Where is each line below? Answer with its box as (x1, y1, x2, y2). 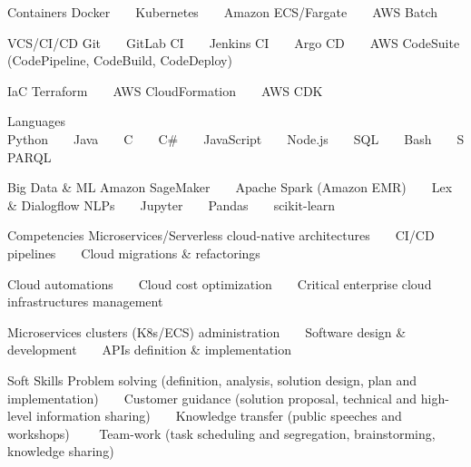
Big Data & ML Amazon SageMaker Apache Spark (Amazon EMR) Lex (7, 178, 453, 197)
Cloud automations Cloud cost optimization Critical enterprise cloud (7, 274, 432, 293)
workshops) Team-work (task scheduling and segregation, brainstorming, (7, 423, 436, 443)
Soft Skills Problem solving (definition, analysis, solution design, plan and (7, 370, 417, 389)
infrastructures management (7, 292, 163, 311)
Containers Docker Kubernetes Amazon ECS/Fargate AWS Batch (7, 3, 437, 21)
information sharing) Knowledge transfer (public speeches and (35, 406, 402, 425)
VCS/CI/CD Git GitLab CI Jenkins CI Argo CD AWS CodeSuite (7, 33, 460, 52)
